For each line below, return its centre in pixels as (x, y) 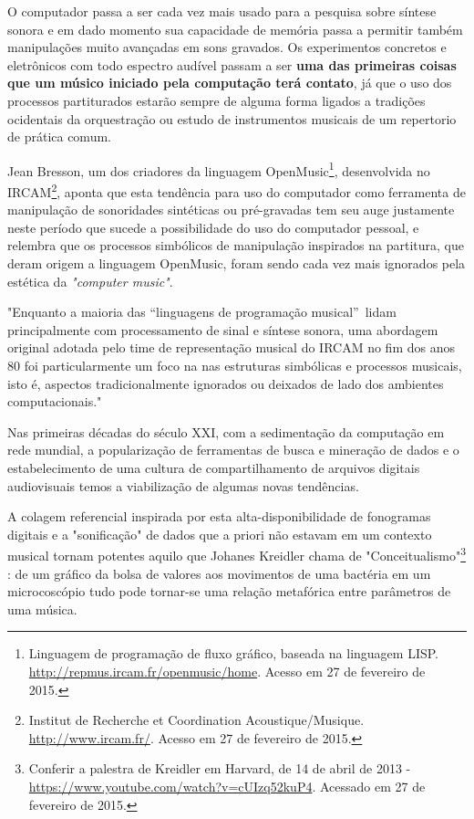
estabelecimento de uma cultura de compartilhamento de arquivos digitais (214, 467)
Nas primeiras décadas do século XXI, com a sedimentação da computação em (226, 431)
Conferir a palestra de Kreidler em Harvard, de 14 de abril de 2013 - (220, 768)
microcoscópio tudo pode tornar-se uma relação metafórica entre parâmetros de (229, 591)
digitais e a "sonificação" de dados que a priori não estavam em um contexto (220, 534)
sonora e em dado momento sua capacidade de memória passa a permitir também (235, 29)
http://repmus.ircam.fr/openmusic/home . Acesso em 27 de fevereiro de (227, 671)
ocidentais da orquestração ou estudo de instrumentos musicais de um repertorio (232, 118)
